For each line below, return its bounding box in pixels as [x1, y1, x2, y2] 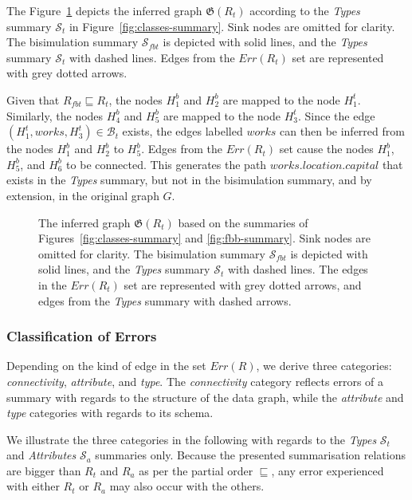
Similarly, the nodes [6, 107, 104, 124]
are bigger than [6, 462, 81, 478]
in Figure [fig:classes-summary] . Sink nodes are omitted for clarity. [69, 18, 395, 34]
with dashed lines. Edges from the [69, 49, 235, 65]
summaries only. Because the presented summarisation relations [95, 447, 406, 463]
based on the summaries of [178, 214, 308, 230]
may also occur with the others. [109, 478, 265, 494]
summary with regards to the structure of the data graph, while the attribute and [6, 388, 404, 405]
